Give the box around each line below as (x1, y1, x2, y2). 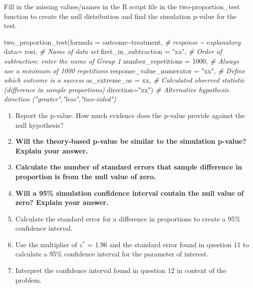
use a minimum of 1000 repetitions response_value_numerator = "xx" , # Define (4, 65, 245, 75)
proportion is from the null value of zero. (15, 171, 156, 181)
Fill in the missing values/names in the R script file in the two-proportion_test (4, 1, 240, 11)
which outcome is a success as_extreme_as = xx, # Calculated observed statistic (4, 75, 245, 85)
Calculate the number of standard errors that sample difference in (15, 162, 242, 172)
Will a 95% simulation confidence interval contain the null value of (15, 187, 244, 198)
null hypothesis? (15, 119, 64, 130)
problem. (15, 274, 42, 285)
